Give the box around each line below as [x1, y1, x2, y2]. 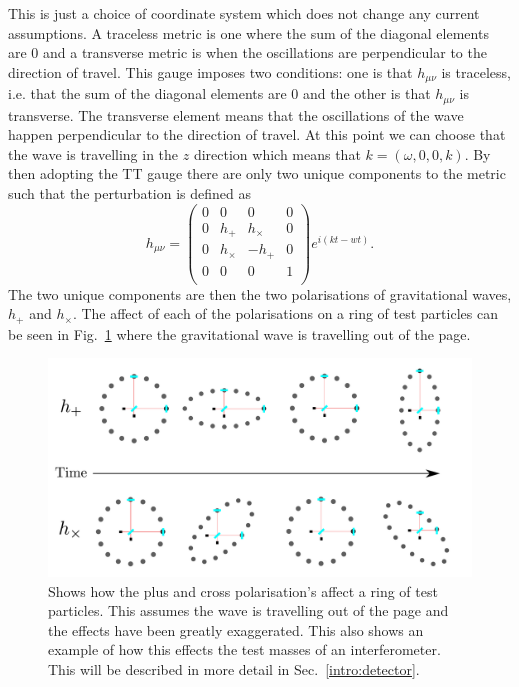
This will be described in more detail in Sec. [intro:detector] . [48, 659, 420, 680]
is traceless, [441, 61, 511, 82]
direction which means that [193, 143, 361, 164]
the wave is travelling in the [8, 143, 179, 164]
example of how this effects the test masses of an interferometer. [48, 639, 441, 660]
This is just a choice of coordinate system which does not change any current [8, 3, 480, 23]
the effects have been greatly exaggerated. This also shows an [48, 619, 424, 640]
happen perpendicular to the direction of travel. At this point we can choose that [8, 124, 506, 145]
